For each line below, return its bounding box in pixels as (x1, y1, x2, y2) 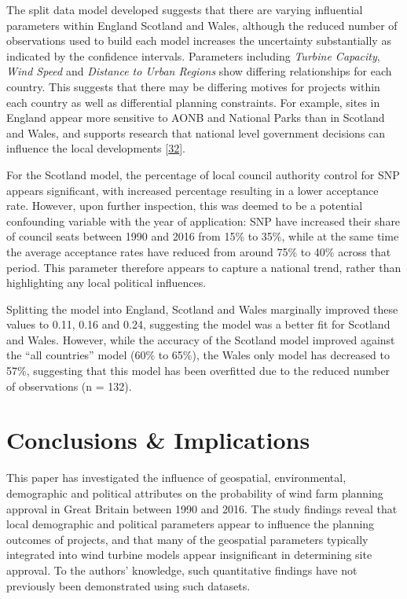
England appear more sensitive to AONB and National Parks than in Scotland (6, 109, 385, 126)
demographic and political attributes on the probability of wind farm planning (6, 484, 383, 501)
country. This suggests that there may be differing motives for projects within (6, 78, 380, 94)
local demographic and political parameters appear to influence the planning (6, 516, 375, 532)
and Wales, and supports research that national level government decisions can (6, 124, 386, 141)
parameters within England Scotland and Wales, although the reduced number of (6, 17, 398, 33)
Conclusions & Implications (6, 424, 310, 456)
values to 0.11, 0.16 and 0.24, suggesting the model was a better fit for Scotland (6, 316, 390, 333)
